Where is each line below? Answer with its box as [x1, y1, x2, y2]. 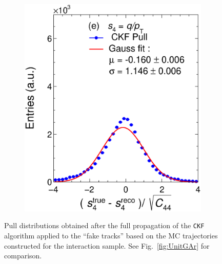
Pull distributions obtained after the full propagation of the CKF [4, 220, 205, 231]
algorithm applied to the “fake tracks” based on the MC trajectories [4, 230, 218, 241]
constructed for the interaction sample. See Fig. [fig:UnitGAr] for [4, 240, 210, 251]
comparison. [4, 250, 42, 261]
